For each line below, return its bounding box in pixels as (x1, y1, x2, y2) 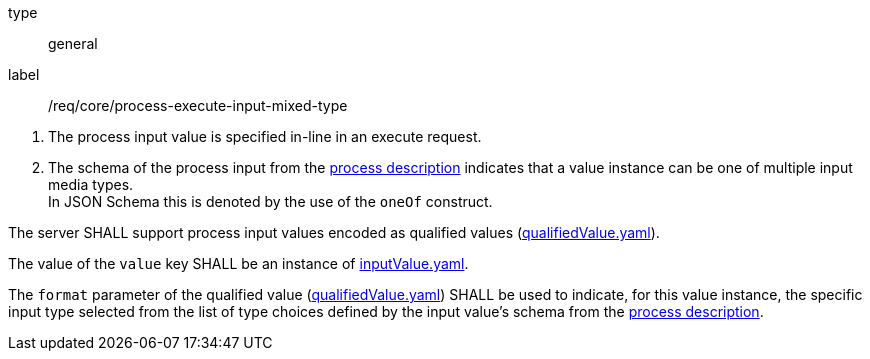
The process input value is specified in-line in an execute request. (48, 128, 482, 145)
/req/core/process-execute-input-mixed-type (48, 97, 348, 114)
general (48, 35, 98, 52)
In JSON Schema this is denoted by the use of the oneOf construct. (48, 193, 493, 210)
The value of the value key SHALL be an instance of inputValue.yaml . (8, 255, 469, 272)
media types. (48, 176, 134, 193)
